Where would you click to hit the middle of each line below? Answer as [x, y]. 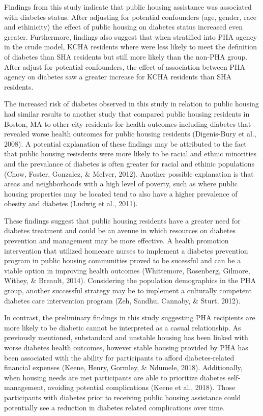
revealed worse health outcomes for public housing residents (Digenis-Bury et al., [130, 134]
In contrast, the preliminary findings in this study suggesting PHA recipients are [130, 317]
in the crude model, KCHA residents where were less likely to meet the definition [131, 47]
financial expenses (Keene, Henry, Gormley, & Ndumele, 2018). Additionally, [123, 367]
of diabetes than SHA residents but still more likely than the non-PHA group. [126, 56]
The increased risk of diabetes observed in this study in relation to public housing [131, 104]
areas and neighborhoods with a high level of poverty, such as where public [121, 184]
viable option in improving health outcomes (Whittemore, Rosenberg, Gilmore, [127, 270]
